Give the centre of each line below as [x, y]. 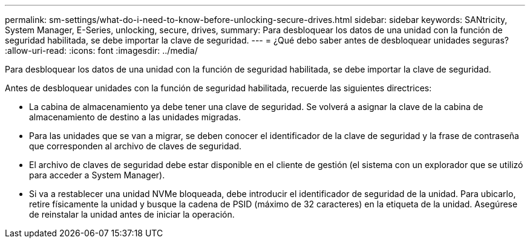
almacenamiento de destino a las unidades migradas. [135, 117]
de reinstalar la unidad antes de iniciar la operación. [132, 214]
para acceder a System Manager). [97, 175]
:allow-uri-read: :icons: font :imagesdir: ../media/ [101, 50]
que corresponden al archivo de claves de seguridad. [136, 146]
